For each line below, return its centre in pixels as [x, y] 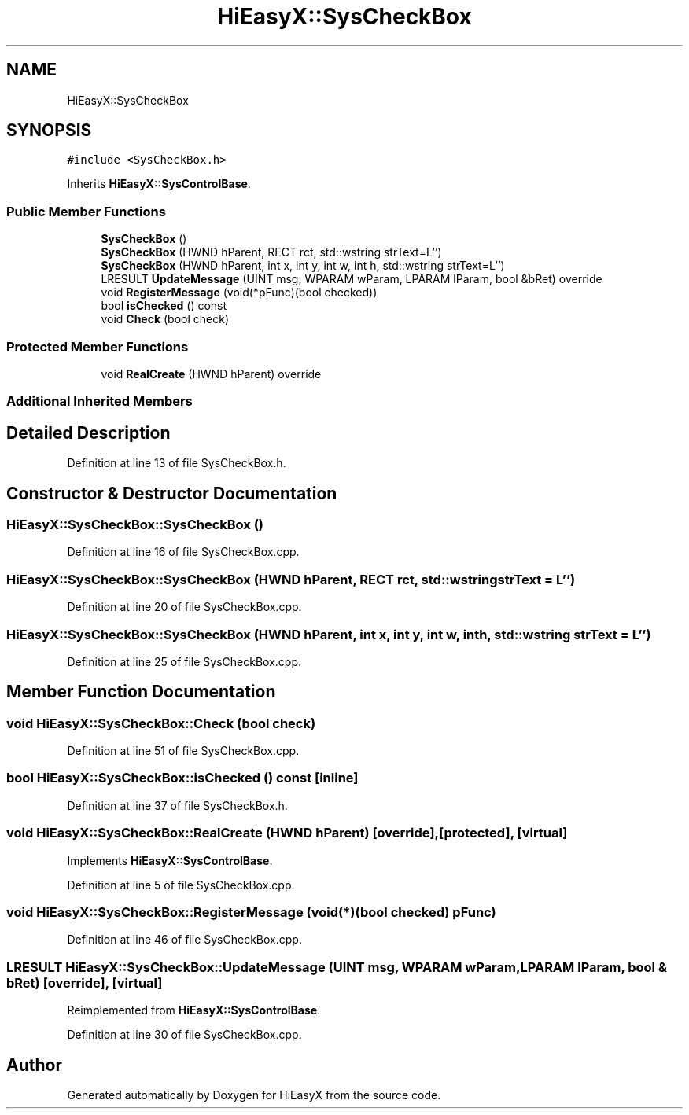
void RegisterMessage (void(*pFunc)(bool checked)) [239, 293]
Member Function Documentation [141, 692]
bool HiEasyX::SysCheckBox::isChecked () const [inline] [182, 778]
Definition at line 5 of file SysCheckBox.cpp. [181, 885]
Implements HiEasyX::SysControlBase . [170, 860]
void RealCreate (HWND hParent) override [211, 374]
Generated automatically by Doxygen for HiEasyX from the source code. [254, 1095]
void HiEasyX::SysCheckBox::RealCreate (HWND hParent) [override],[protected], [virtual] [287, 833]
